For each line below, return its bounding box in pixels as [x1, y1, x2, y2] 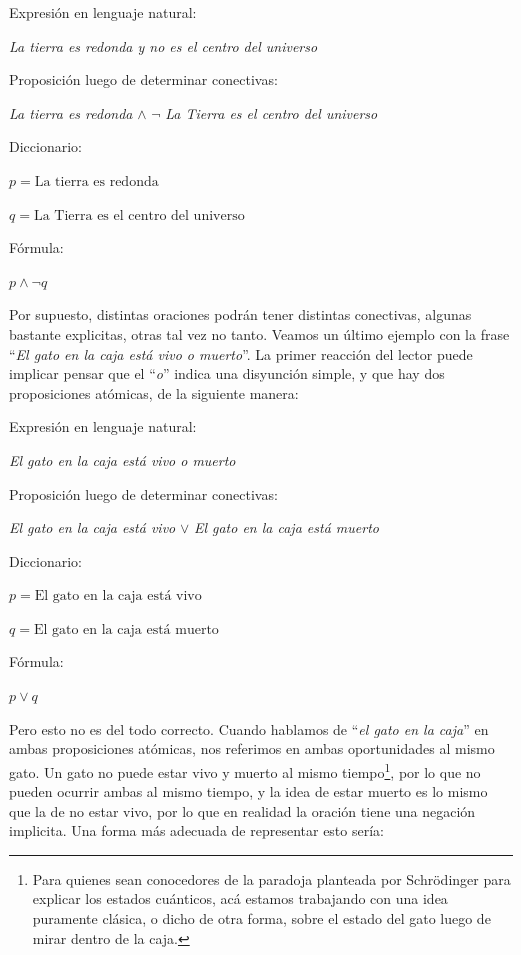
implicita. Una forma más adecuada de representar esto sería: [9, 820, 384, 841]
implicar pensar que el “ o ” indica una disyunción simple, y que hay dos [9, 363, 445, 384]
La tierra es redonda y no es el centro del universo [9, 35, 318, 56]
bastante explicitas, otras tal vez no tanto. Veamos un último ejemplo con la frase [9, 323, 510, 344]
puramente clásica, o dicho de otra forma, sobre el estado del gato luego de [32, 908, 491, 929]
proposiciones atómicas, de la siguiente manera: [9, 382, 299, 403]
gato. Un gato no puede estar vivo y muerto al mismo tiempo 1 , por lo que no [9, 758, 481, 782]
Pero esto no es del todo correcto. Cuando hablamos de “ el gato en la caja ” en [9, 718, 489, 739]
